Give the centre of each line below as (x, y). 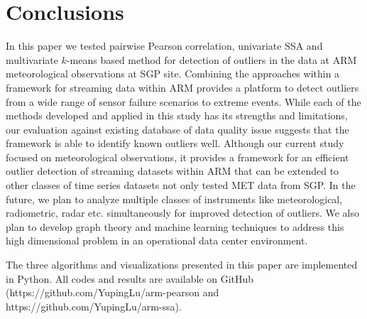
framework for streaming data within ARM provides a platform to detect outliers (182, 87)
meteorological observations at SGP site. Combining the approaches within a (173, 74)
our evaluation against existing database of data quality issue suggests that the (177, 129)
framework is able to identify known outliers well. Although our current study (175, 143)
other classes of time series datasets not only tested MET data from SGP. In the (181, 185)
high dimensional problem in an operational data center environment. (157, 240)
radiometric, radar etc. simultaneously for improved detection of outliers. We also (182, 213)
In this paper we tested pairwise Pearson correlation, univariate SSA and (164, 46)
